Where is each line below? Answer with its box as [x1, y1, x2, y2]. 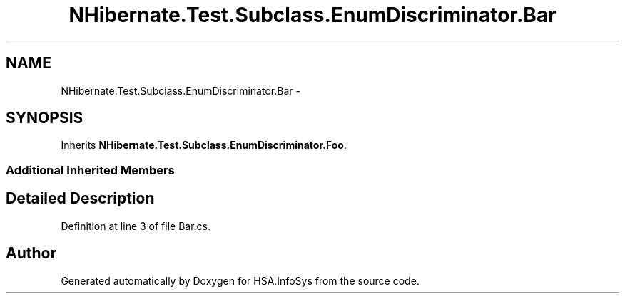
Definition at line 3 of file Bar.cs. [61, 219, 211, 232]
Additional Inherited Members [6, 162, 175, 177]
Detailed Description [6, 189, 155, 208]
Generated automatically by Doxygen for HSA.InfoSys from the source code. [61, 274, 420, 287]
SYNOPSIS [6, 109, 83, 127]
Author [6, 244, 56, 263]
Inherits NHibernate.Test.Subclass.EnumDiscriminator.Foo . [61, 139, 347, 152]
